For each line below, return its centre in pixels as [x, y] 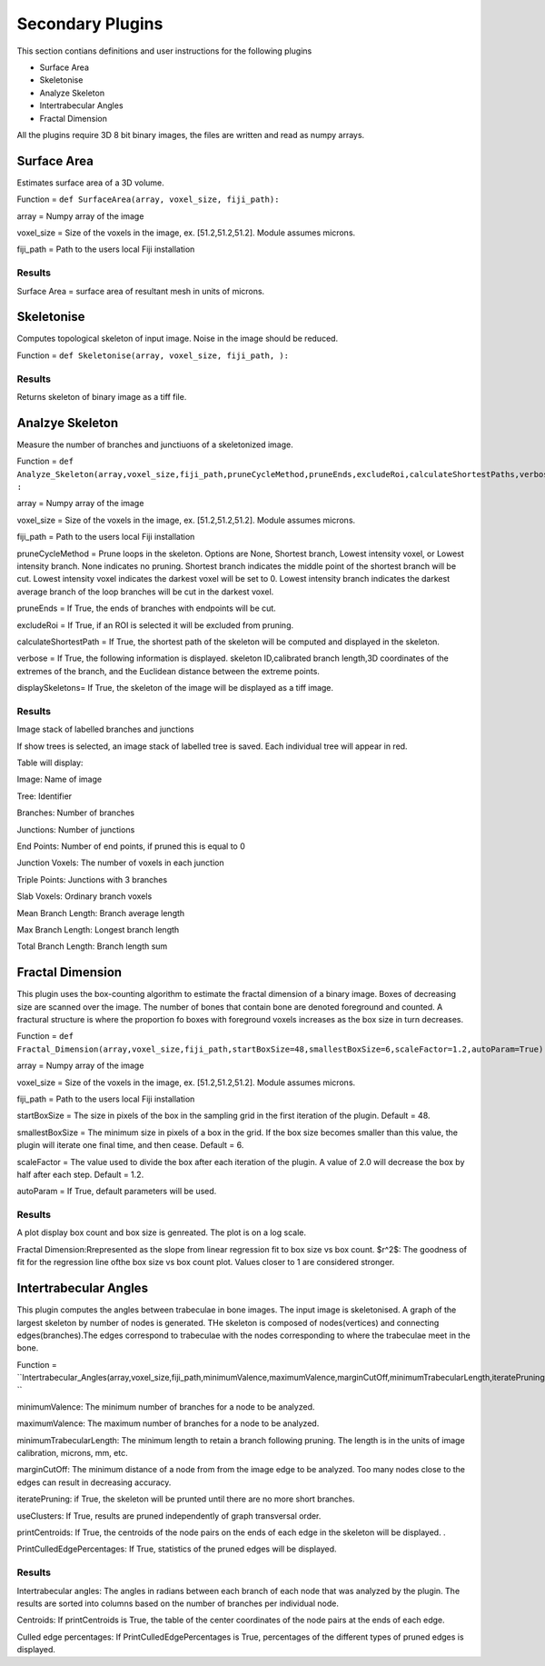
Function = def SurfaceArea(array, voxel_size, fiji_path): [148, 199]
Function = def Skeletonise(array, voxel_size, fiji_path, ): [153, 355]
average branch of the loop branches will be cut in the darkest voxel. [145, 592]
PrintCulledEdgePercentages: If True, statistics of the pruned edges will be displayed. [177, 1549]
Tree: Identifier [45, 796]
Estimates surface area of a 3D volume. [91, 183]
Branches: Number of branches [76, 813]
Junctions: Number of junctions [76, 829]
